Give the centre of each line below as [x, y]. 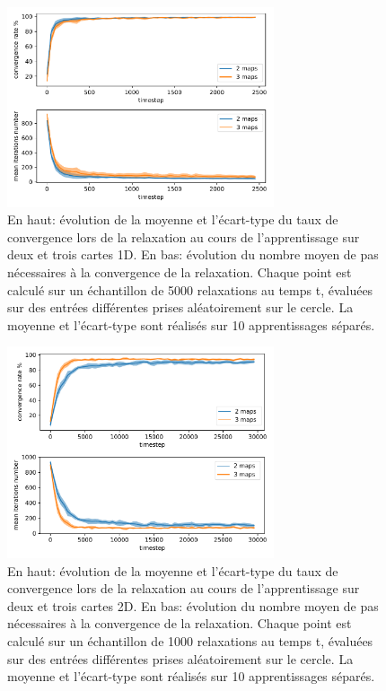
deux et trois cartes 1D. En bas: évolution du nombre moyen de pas [193, 254]
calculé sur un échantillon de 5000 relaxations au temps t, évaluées [190, 289]
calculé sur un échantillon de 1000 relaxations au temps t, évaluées [190, 641]
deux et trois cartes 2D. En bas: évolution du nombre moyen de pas [193, 605]
